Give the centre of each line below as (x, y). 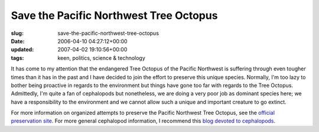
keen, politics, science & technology (102, 58)
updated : (22, 50)
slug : (17, 33)
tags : (17, 58)
